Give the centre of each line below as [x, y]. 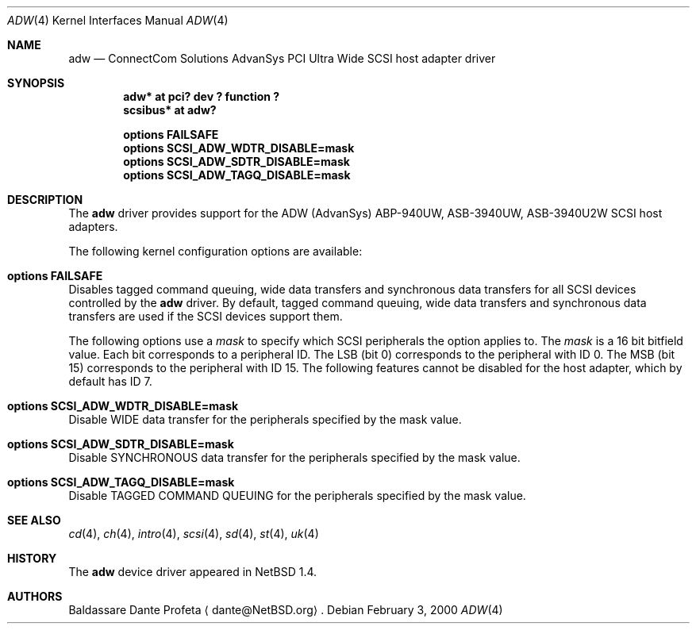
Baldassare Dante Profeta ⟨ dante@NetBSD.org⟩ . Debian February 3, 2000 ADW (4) [286, 610]
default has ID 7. [110, 381]
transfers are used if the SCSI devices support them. [206, 316]
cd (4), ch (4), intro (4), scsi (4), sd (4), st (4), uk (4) [194, 534]
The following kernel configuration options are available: [215, 251]
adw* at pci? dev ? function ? [202, 96]
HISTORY [32, 558]
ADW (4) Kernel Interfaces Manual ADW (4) [118, 20]
